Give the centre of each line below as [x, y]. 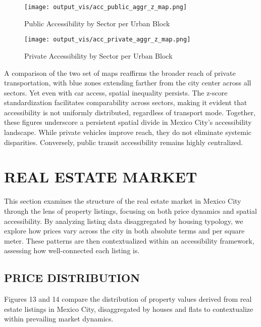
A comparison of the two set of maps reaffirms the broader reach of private [120, 73]
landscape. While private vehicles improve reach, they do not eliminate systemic [128, 132]
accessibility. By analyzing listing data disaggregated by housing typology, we [124, 221]
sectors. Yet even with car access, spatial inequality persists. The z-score [116, 92]
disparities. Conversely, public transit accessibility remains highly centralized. [124, 142]
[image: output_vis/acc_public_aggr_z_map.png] [106, 7]
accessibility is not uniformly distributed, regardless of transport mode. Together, [130, 112]
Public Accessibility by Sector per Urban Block [97, 23]
